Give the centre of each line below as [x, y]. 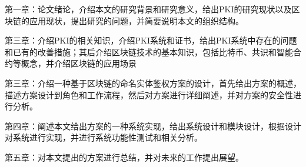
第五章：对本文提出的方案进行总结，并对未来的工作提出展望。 [124, 157]
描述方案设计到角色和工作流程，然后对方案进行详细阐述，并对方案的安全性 [149, 94]
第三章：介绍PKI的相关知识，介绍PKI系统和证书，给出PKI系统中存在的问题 [151, 40]
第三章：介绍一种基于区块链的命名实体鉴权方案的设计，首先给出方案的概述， [153, 83]
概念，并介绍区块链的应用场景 [79, 63]
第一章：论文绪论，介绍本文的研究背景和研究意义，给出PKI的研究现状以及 [148, 9]
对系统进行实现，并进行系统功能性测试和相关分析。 [104, 137]
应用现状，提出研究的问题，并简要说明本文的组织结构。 [136, 20]
